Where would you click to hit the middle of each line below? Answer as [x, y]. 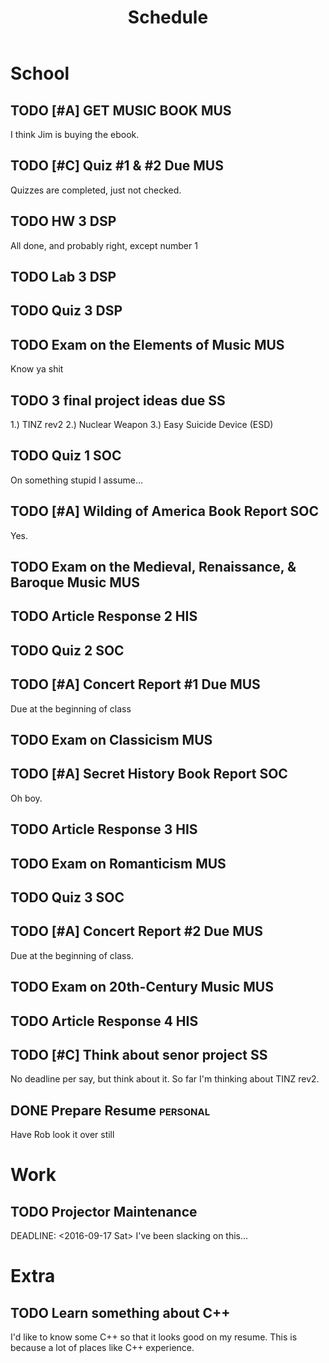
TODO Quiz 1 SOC [66, 456]
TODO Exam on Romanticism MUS [118, 863]
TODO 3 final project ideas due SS [118, 400]
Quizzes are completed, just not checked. [96, 190]
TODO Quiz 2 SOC [67, 650]
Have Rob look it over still [62, 1135]
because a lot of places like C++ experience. [102, 1348]
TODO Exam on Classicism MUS [111, 740]
